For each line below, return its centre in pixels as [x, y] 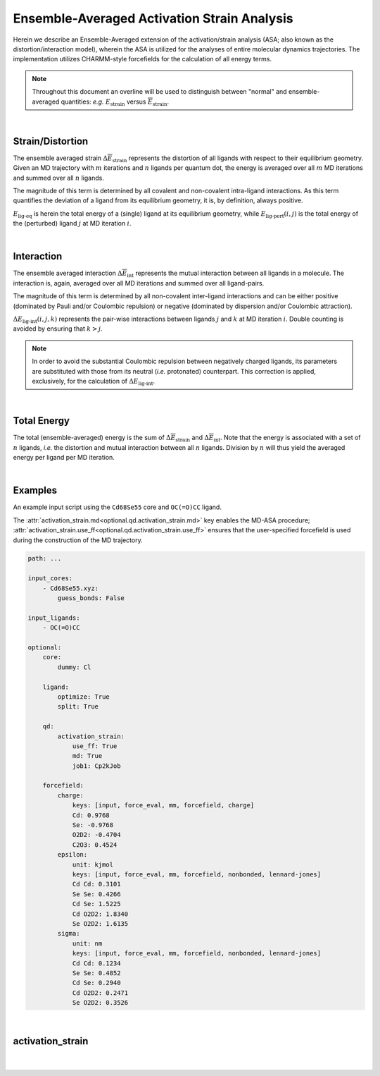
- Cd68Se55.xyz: [70, 588]
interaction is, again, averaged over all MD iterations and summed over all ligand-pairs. [139, 283]
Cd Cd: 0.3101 [96, 884]
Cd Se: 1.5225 [96, 904]
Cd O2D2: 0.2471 [100, 993]
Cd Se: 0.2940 [96, 983]
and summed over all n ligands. [59, 178]
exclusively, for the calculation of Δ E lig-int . [93, 382]
